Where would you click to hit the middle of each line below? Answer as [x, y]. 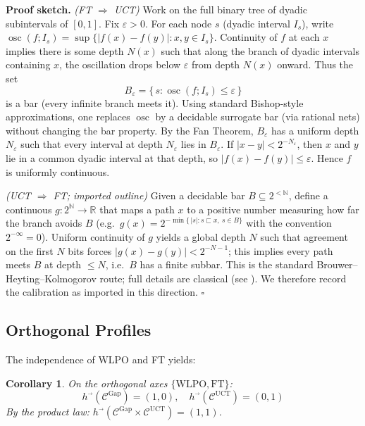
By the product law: [48, 412]
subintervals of [37, 23]
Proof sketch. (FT [49, 9]
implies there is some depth [65, 50]
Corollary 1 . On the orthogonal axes [87, 383]
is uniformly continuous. [58, 171]
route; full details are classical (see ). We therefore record [223, 278]
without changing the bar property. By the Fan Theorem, [130, 130]
